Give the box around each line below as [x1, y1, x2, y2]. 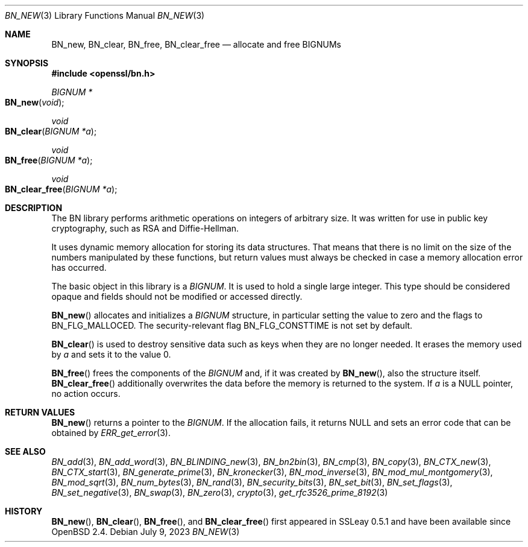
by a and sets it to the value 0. [51, 349, 171, 359]
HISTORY [5, 506, 43, 516]
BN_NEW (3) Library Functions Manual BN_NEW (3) [5, 10, 205, 21]
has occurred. [51, 262, 107, 273]
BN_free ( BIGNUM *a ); [5, 155, 93, 165]
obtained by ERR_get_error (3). [51, 428, 171, 438]
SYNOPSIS [5, 58, 49, 68]
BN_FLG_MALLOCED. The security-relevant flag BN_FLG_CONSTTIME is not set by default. [51, 320, 413, 330]
